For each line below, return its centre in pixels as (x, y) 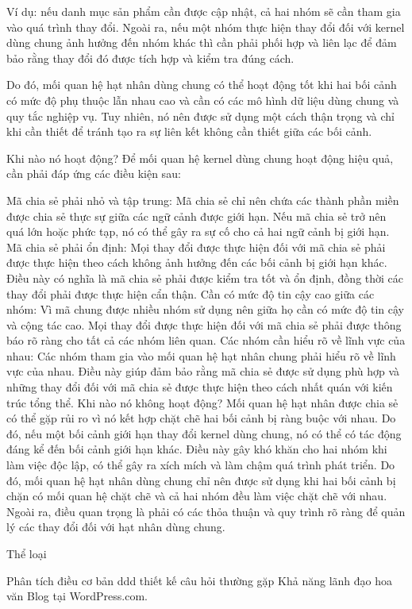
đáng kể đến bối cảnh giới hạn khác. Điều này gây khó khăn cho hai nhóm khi (197, 449)
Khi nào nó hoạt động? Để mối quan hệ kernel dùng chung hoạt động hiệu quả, (200, 158)
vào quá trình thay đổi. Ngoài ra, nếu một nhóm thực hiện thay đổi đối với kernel (206, 27)
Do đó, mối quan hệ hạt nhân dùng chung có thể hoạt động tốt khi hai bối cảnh (202, 85)
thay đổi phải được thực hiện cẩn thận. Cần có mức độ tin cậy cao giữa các (191, 293)
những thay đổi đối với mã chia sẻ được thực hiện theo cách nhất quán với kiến (200, 387)
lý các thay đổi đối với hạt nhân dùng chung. (116, 527)
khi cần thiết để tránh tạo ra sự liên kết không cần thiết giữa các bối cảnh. (189, 131)
